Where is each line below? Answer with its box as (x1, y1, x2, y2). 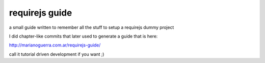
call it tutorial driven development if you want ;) (9, 51, 105, 57)
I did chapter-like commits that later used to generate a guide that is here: (9, 33, 158, 39)
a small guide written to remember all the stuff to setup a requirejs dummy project (9, 24, 174, 30)
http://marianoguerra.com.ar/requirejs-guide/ (9, 42, 101, 48)
